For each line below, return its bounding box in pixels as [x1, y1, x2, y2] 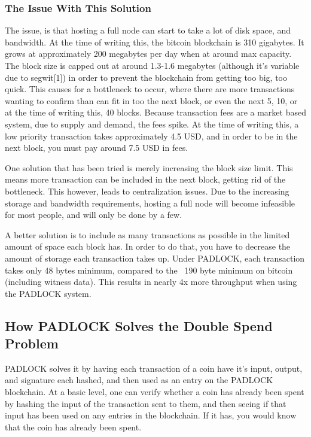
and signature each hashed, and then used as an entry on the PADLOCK [5, 374, 273, 386]
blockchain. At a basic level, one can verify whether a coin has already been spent [5, 386, 304, 398]
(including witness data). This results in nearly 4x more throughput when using [5, 275, 297, 288]
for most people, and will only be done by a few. [5, 208, 182, 221]
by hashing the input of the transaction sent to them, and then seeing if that [5, 397, 286, 409]
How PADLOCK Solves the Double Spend [5, 316, 273, 335]
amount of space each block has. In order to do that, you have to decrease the [5, 240, 291, 253]
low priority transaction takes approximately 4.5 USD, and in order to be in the [5, 129, 298, 142]
